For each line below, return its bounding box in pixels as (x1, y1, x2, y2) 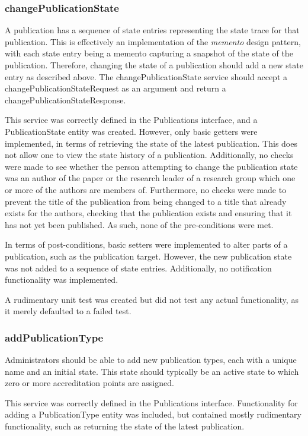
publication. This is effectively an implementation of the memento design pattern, (5, 35, 301, 48)
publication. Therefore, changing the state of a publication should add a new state (5, 59, 303, 71)
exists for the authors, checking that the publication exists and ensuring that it (5, 207, 292, 219)
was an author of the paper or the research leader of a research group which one (5, 172, 296, 184)
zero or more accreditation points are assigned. (5, 377, 174, 389)
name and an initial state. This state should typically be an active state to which (5, 365, 299, 377)
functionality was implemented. (5, 273, 118, 286)
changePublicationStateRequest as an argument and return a (5, 82, 226, 94)
